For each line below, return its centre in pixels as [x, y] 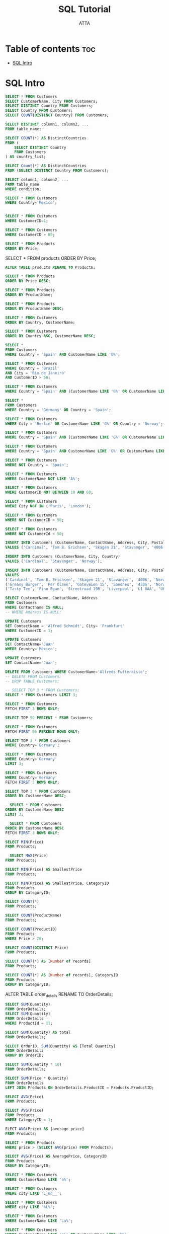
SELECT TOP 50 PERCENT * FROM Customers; [49, 718]
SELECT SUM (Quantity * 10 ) [33, 1065]
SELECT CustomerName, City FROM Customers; [52, 101]
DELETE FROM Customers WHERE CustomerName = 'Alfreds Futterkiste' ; [76, 672]
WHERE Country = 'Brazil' [32, 368]
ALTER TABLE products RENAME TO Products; [50, 267]
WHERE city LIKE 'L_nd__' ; [33, 1193]
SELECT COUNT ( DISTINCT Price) [37, 948]
